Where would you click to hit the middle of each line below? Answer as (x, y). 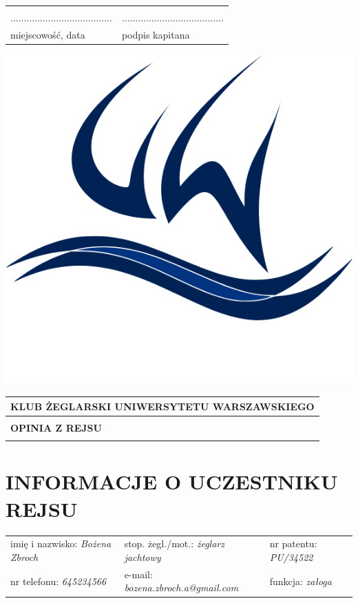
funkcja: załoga (301, 581)
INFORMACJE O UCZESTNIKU (172, 482)
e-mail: (138, 574)
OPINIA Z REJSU (56, 427)
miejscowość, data (48, 34)
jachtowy (143, 557)
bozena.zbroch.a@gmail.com (181, 588)
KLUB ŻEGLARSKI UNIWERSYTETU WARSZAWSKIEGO (162, 406)
